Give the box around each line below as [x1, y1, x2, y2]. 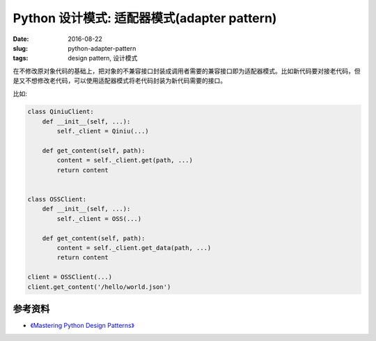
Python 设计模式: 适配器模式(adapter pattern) [13, 10, 277, 26]
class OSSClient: [27, 195, 87, 203]
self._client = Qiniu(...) [56, 127, 149, 135]
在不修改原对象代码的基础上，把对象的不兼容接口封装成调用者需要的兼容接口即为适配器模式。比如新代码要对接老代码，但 [13, 67, 361, 75]
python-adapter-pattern [68, 44, 136, 52]
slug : [13, 44, 28, 52]
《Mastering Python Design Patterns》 [30, 322, 135, 330]
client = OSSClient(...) [27, 273, 113, 281]
